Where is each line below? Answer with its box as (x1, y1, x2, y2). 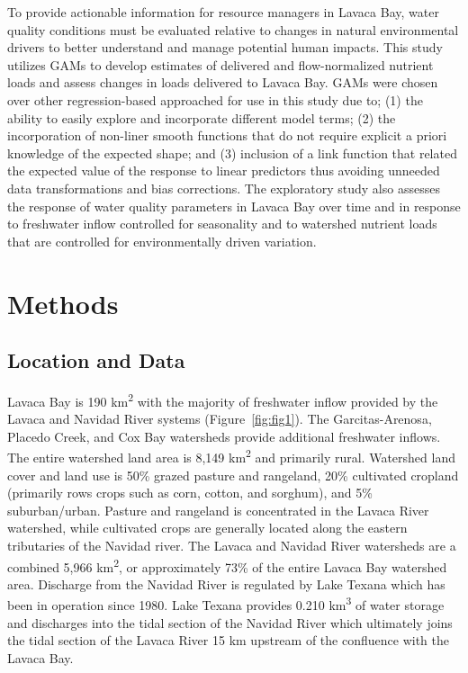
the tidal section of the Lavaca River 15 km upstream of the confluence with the (7, 631, 449, 650)
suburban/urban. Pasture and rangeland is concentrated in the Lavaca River (7, 500, 429, 519)
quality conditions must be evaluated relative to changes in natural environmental (7, 20, 459, 39)
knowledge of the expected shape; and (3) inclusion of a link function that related (7, 143, 457, 162)
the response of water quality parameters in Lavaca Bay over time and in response (7, 196, 461, 215)
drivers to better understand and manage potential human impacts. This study (7, 38, 443, 57)
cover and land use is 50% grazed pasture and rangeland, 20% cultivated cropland (7, 465, 459, 484)
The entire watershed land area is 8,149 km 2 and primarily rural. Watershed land (7, 445, 455, 466)
